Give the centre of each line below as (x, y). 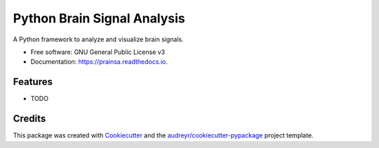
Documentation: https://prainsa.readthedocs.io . (99, 62)
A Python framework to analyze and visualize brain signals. (98, 39)
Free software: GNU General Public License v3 (98, 52)
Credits (29, 119)
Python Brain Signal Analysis (99, 18)
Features (33, 82)
